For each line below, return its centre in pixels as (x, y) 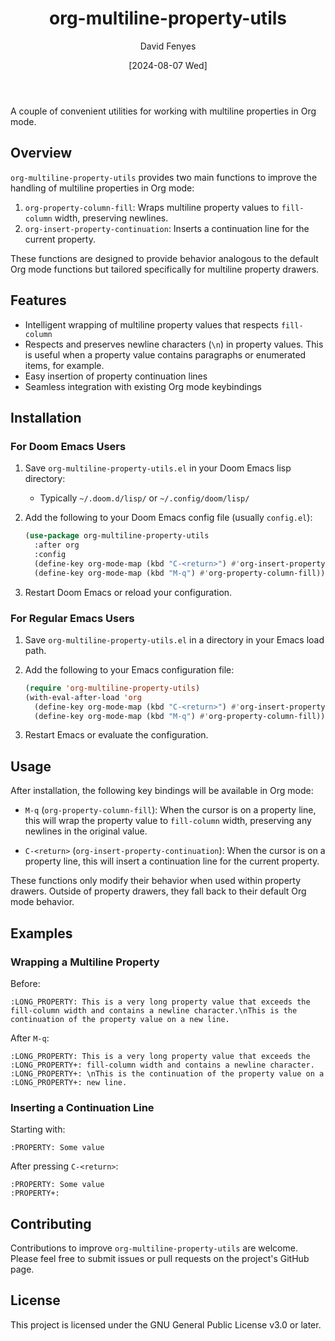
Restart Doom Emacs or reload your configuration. (128, 592)
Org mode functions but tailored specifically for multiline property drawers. (165, 269)
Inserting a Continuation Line (82, 1107)
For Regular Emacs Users (72, 618)
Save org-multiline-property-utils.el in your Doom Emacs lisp (158, 468)
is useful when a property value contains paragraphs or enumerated (165, 354)
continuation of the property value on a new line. (120, 1019)
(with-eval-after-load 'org (83, 697)
